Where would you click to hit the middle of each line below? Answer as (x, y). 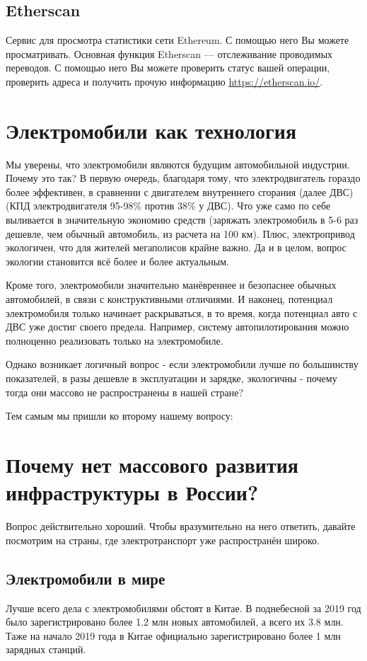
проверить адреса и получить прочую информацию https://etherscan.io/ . (164, 81)
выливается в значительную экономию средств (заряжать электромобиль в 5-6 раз (182, 220)
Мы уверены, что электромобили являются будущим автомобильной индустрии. (178, 164)
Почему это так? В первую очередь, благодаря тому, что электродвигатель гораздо (183, 178)
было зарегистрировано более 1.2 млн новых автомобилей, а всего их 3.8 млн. (175, 622)
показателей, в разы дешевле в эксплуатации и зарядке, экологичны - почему (171, 378)
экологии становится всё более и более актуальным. (117, 261)
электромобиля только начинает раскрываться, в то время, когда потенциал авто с (182, 312)
